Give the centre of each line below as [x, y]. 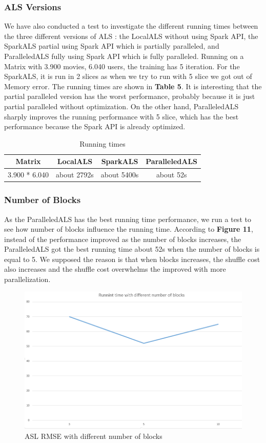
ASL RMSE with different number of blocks [94, 436]
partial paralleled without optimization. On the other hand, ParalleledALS [121, 106]
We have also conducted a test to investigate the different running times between [131, 26]
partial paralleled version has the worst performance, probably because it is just [130, 96]
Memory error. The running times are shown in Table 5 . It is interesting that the [133, 86]
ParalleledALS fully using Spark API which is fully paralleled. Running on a [124, 56]
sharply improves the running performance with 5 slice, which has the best [121, 116]
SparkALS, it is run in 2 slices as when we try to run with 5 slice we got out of [128, 76]
